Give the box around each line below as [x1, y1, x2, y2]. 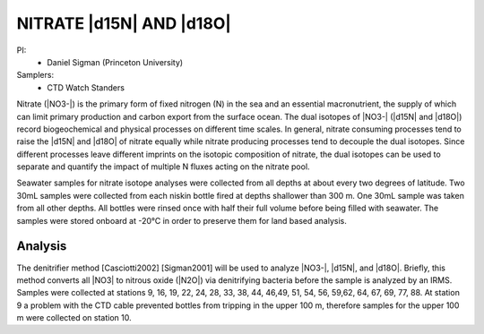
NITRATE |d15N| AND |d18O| [16, 13, 232, 33]
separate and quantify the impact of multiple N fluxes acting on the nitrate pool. [16, 161, 310, 172]
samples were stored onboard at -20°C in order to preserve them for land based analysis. [16, 215, 347, 226]
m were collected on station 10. [16, 313, 132, 323]
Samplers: [16, 70, 54, 81]
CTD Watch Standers [47, 81, 125, 93]
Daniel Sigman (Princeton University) [47, 56, 184, 67]
